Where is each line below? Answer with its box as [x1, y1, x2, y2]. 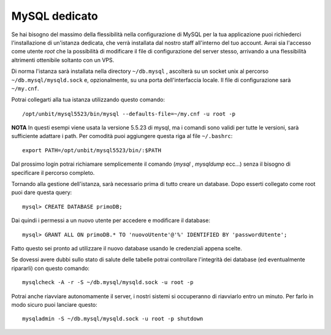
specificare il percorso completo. [11, 169, 95, 176]
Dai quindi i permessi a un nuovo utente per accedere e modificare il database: [11, 217, 211, 224]
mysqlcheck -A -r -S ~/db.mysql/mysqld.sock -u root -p [22, 279, 194, 286]
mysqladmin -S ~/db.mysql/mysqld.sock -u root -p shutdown [22, 315, 204, 322]
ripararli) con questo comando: [11, 264, 90, 272]
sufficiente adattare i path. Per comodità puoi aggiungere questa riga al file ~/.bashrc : [11, 133, 233, 140]
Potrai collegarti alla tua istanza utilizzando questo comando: [11, 96, 165, 104]
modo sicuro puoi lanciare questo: [11, 301, 97, 308]
